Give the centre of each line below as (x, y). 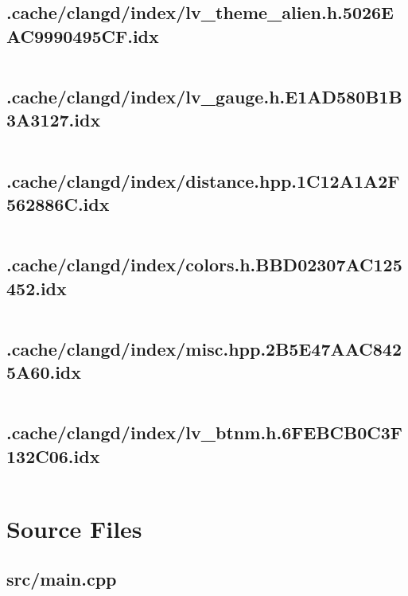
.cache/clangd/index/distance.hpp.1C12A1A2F (203, 180)
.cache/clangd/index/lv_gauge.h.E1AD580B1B (204, 96)
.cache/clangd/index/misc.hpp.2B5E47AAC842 (204, 348)
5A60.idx (44, 372)
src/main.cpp (62, 579)
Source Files (74, 528)
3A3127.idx (54, 120)
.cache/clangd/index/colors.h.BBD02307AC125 (204, 265)
